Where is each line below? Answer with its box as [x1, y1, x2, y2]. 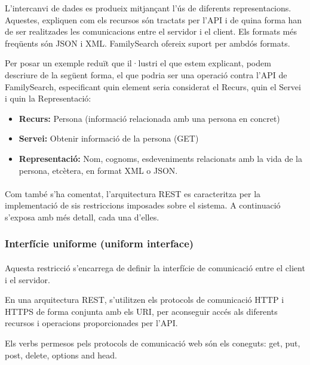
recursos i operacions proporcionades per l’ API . [5, 317, 178, 329]
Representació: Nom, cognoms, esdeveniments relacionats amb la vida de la [19, 152, 302, 164]
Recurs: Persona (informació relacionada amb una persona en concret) [19, 112, 280, 124]
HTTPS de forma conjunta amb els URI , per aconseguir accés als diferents [5, 305, 278, 317]
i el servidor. [5, 273, 50, 286]
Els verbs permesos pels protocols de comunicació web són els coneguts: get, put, [5, 336, 300, 349]
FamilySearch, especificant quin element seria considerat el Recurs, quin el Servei [5, 80, 301, 93]
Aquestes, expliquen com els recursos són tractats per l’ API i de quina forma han [5, 13, 302, 26]
